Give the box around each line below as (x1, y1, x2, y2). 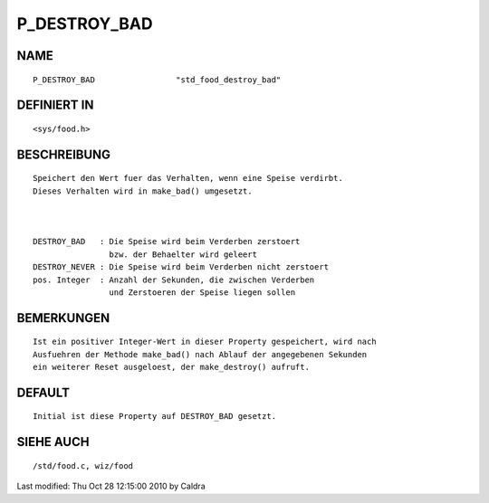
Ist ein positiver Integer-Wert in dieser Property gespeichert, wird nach (33, 337, 377, 347)
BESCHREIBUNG (16, 147, 111, 162)
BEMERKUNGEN (16, 310, 110, 326)
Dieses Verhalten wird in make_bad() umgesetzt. (33, 185, 253, 196)
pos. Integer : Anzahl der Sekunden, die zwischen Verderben (33, 274, 315, 285)
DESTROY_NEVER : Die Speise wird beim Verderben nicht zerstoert (33, 262, 330, 272)
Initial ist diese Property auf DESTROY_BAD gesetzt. (33, 412, 276, 422)
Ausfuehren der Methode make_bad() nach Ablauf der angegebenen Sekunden (33, 349, 368, 359)
